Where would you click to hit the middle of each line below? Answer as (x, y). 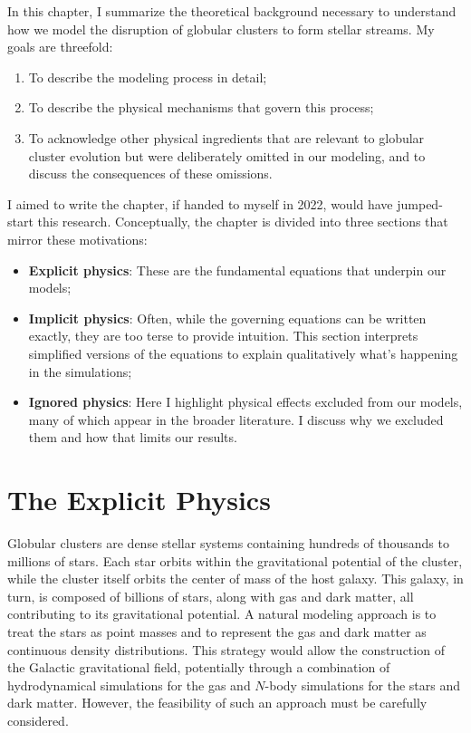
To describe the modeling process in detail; (148, 77)
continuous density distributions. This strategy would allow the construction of (226, 649)
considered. (38, 720)
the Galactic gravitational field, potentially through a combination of (199, 667)
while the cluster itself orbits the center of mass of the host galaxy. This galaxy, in (235, 579)
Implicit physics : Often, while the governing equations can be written (227, 318)
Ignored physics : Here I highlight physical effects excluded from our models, (245, 402)
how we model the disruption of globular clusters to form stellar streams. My (221, 29)
